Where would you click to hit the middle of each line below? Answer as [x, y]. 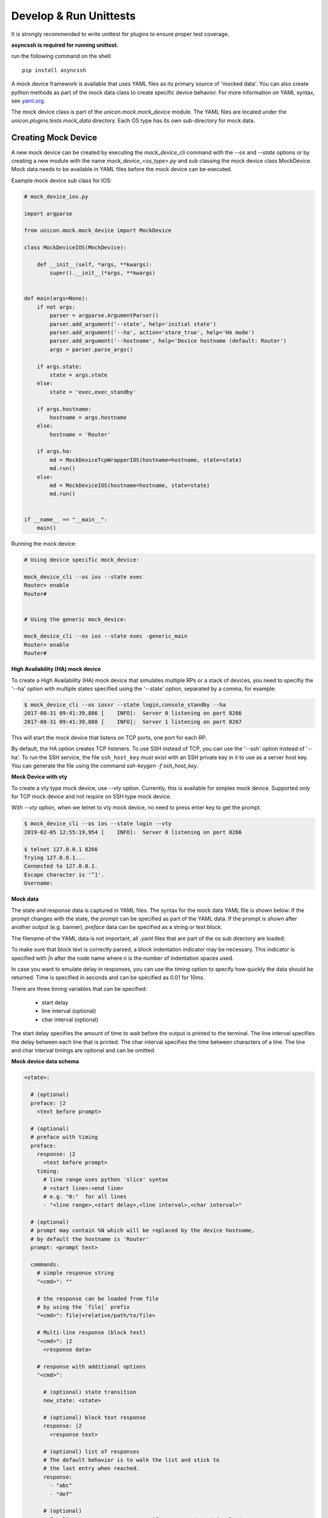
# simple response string [75, 1273]
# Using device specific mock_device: [82, 560]
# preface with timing [64, 1137]
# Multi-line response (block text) [91, 1333]
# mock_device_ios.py [56, 196]
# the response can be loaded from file [98, 1298]
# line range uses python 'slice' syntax [106, 1180]
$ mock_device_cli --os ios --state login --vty [98, 824]
